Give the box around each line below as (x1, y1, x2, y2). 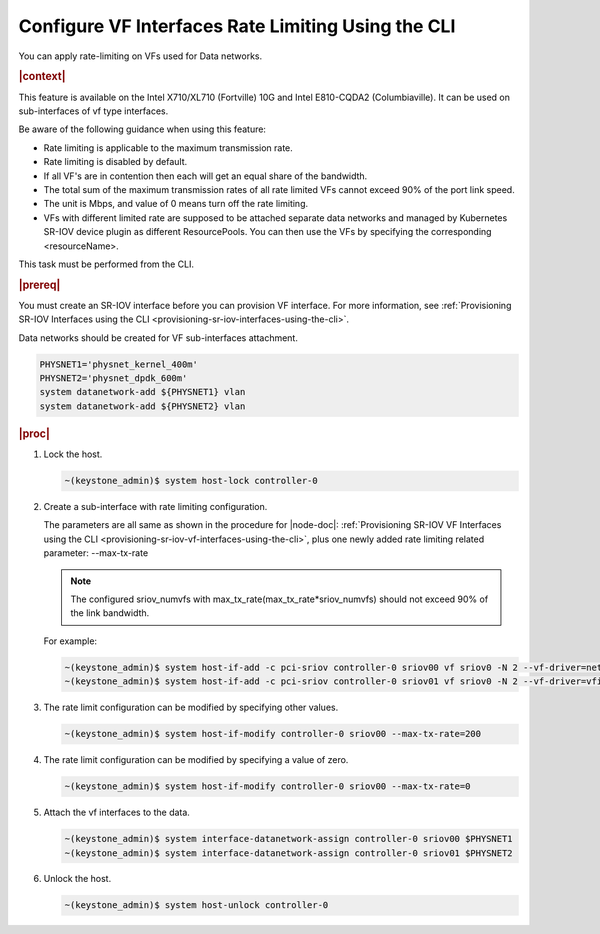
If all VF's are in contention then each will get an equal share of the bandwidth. (43, 170, 368, 182)
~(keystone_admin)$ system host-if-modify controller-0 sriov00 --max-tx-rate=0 (64, 781, 471, 792)
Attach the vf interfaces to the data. (43, 806, 190, 819)
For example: (43, 635, 98, 647)
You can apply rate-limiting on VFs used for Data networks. (18, 50, 263, 62)
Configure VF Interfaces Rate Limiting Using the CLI (18, 15, 456, 37)
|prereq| (18, 278, 61, 292)
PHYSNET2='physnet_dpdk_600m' (39, 373, 188, 384)
